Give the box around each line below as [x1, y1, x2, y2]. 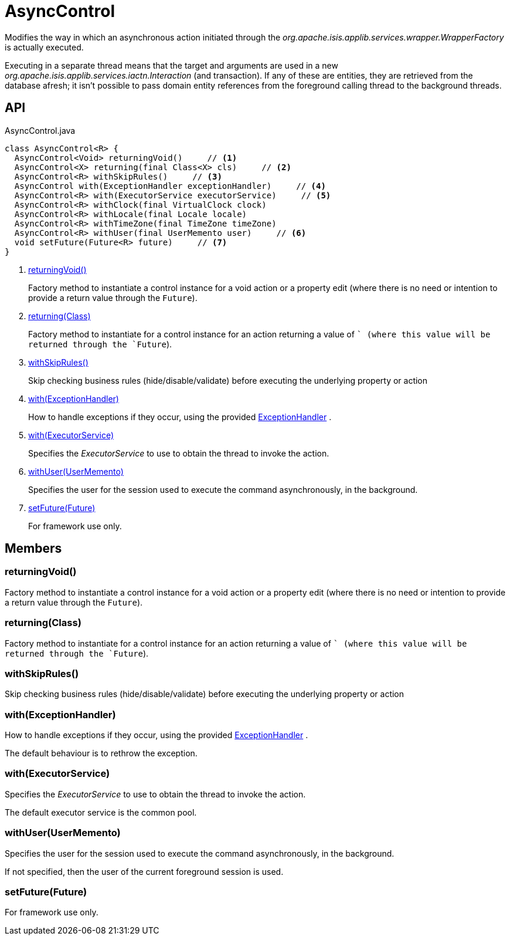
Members [5, 541, 62, 556]
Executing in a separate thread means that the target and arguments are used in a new [5, 60, 338, 70]
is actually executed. [5, 42, 84, 52]
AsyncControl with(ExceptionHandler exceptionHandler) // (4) [14, 181, 326, 191]
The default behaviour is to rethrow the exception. [5, 748, 198, 759]
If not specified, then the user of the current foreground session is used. [5, 866, 284, 877]
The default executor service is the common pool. [5, 807, 197, 817]
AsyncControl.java [5, 125, 76, 136]
